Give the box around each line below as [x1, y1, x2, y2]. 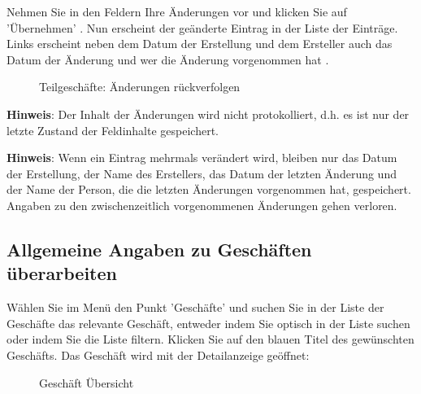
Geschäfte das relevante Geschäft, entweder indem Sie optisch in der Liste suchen [7, 314, 410, 331]
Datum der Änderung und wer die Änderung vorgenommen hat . [7, 50, 329, 68]
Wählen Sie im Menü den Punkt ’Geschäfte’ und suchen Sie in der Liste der [7, 299, 384, 316]
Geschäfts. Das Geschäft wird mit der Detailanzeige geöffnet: [7, 346, 310, 363]
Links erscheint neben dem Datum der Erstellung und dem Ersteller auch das [7, 35, 393, 52]
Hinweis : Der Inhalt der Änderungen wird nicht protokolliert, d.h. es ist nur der [7, 105, 410, 122]
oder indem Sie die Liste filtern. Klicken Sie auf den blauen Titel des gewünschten [7, 331, 414, 348]
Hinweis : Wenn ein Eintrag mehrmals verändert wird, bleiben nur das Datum [7, 149, 397, 166]
